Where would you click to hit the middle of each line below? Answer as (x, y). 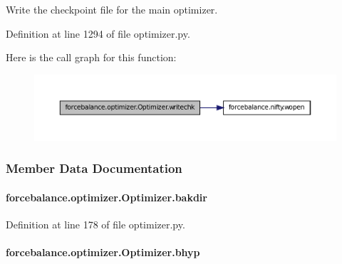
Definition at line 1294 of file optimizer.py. (98, 33)
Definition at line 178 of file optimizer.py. (95, 225)
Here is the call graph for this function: (91, 57)
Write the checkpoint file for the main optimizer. (112, 9)
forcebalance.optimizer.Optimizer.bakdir (107, 197)
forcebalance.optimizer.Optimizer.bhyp (103, 252)
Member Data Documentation (94, 168)
